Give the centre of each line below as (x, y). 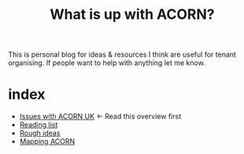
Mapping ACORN (47, 141)
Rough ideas (40, 133)
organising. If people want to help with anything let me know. (107, 63)
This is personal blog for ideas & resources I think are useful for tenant (122, 55)
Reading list (39, 125)
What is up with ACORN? (132, 15)
